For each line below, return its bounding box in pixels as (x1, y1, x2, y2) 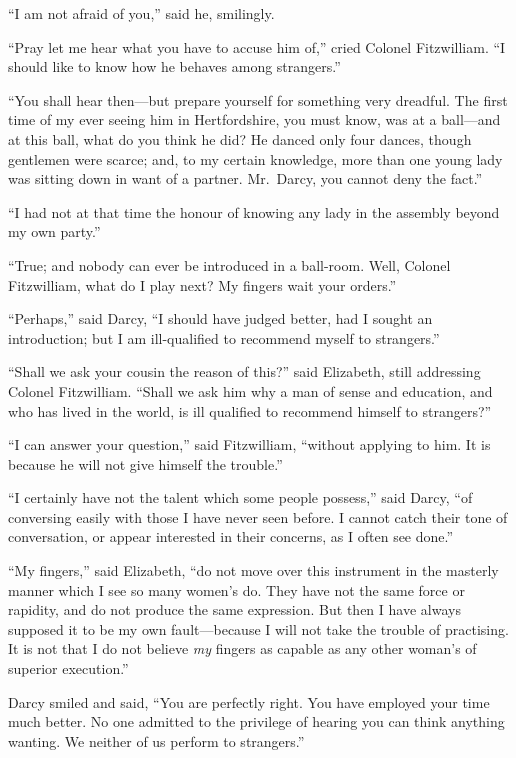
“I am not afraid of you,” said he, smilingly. (8, 3, 275, 23)
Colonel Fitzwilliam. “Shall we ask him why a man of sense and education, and (8, 380, 493, 401)
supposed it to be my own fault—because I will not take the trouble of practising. (8, 618, 509, 639)
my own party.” (8, 221, 101, 242)
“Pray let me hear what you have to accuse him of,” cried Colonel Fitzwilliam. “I (8, 36, 506, 57)
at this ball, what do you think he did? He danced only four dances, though (8, 128, 472, 149)
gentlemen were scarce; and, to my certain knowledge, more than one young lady (8, 148, 503, 169)
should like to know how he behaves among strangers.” (8, 56, 341, 77)
